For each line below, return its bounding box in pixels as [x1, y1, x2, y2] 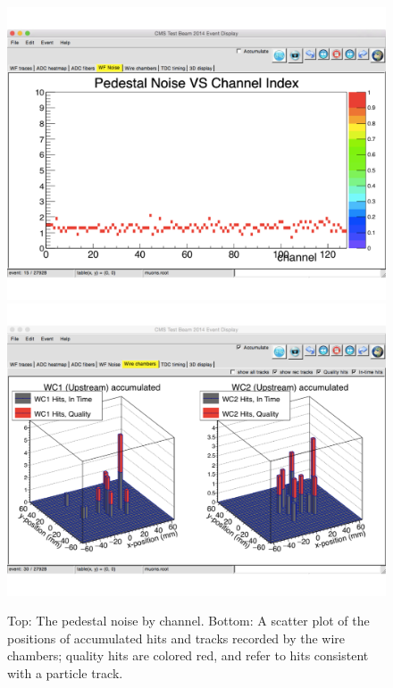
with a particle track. [7, 664, 123, 682]
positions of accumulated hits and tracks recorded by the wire [7, 628, 346, 647]
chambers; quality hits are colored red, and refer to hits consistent [7, 646, 369, 665]
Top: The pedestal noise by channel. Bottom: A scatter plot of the [7, 611, 370, 630]
